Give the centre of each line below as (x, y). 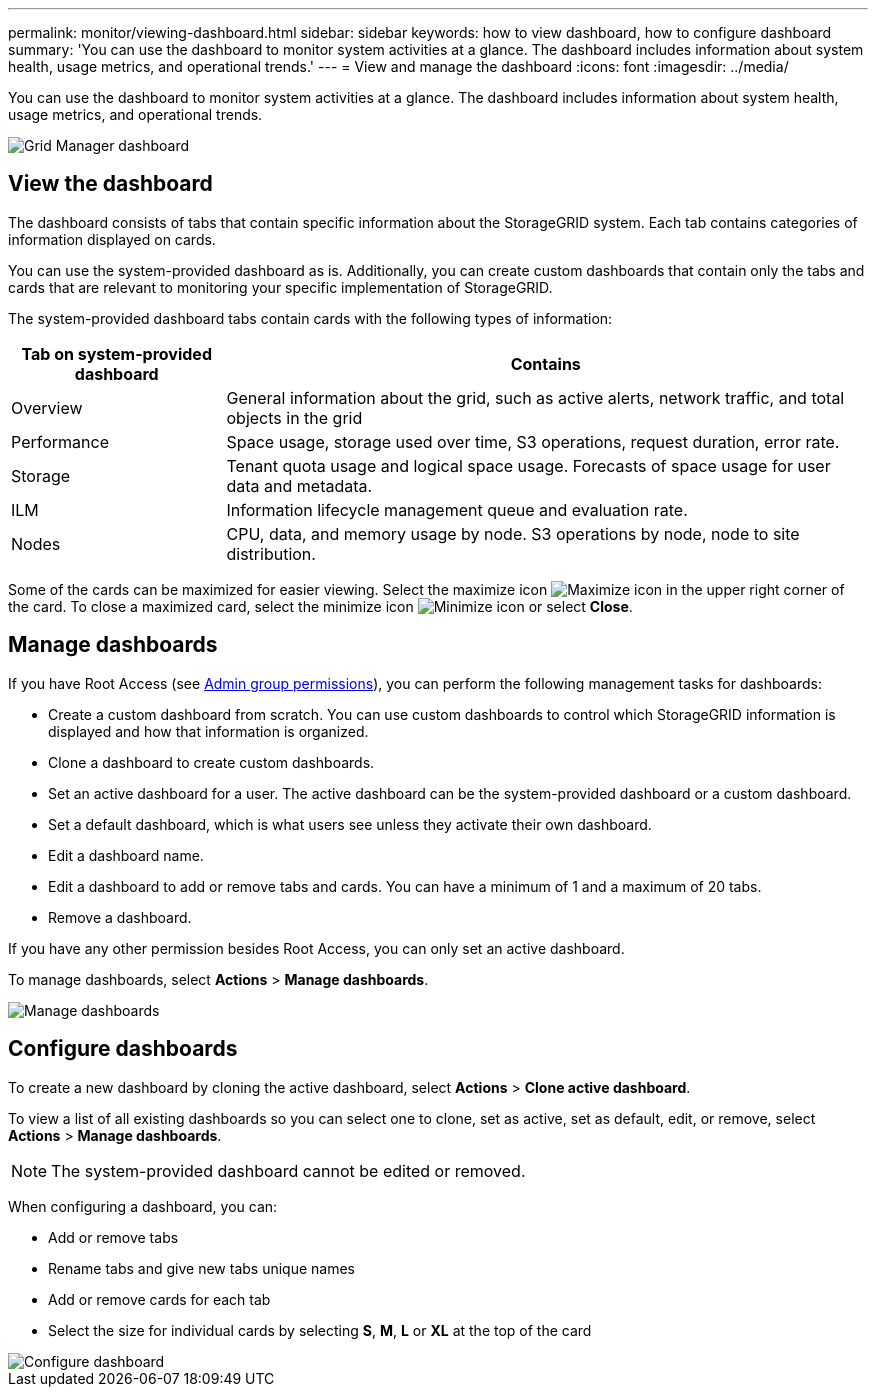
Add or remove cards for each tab (159, 1299)
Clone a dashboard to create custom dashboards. (211, 762)
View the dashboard (110, 184)
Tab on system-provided (116, 353)
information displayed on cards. (112, 239)
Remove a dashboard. (120, 917)
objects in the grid (294, 417)
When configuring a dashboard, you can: (143, 1206)
